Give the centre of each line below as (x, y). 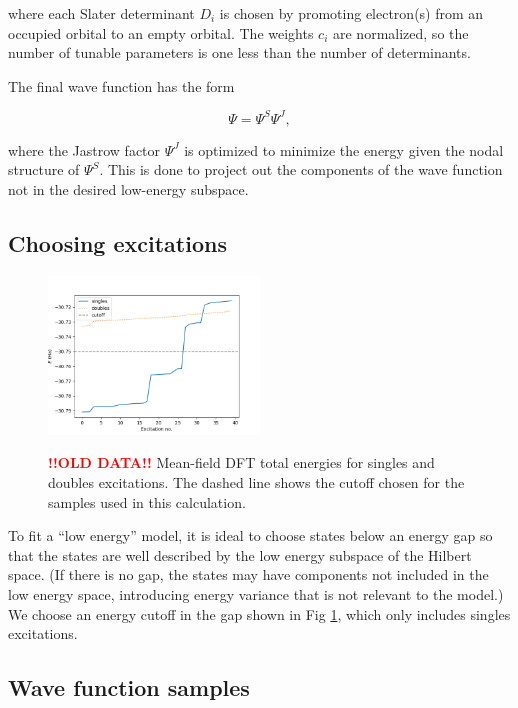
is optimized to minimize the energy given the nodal (344, 149)
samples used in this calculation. (147, 501)
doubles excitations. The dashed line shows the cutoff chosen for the (256, 482)
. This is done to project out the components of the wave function (301, 169)
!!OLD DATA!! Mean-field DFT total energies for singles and (241, 462)
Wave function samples (129, 687)
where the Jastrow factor (84, 149)
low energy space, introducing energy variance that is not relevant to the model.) (256, 594)
